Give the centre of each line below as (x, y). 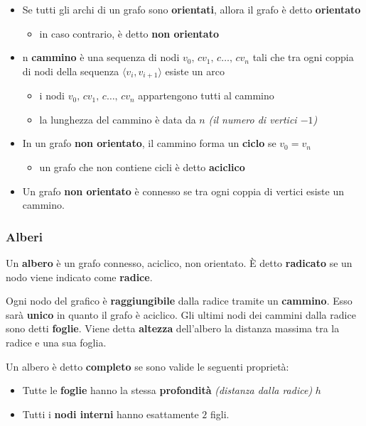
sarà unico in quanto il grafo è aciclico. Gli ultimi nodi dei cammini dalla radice (181, 314)
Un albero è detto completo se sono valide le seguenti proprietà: (147, 366)
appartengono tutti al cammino (206, 95)
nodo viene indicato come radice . (79, 277)
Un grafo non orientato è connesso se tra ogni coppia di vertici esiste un (183, 191)
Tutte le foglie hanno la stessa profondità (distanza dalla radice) (167, 390)
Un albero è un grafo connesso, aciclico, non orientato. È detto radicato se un (179, 263)
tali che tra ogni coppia (303, 57)
